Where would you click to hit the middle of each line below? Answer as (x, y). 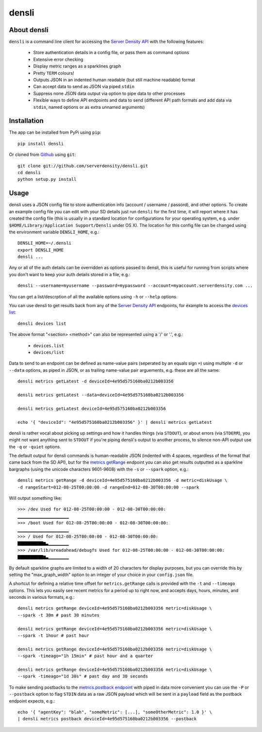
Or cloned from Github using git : (42, 155)
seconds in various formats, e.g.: (42, 597)
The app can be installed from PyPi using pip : (55, 132)
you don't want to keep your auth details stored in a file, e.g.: (70, 274)
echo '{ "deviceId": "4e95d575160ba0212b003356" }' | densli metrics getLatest (115, 422)
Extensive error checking (58, 59)
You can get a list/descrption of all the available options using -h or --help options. (93, 296)
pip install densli (41, 144)
